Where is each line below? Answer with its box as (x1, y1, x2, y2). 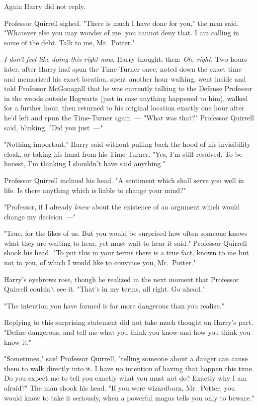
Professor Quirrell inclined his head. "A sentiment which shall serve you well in (4, 175, 244, 185)
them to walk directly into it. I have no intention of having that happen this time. (4, 363, 254, 373)
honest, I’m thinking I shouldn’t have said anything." (4, 158, 166, 169)
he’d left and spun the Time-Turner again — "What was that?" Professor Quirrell (4, 112, 254, 122)
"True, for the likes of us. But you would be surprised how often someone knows (4, 228, 248, 238)
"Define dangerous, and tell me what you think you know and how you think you (4, 327, 251, 337)
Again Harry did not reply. (4, 1, 86, 11)
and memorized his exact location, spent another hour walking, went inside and (4, 73, 246, 84)
